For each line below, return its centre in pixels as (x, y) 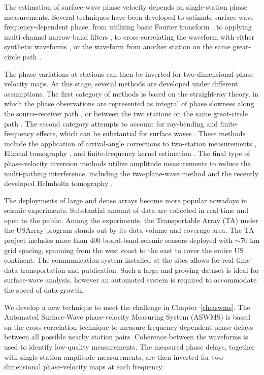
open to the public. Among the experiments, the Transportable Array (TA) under (131, 220)
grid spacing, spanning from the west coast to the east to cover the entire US (124, 250)
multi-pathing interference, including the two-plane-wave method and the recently (131, 173)
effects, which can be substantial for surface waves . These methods (141, 133)
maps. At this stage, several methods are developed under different (134, 84)
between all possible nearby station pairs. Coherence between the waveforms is (126, 337)
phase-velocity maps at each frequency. (104, 367)
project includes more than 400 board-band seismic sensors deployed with (119, 240)
